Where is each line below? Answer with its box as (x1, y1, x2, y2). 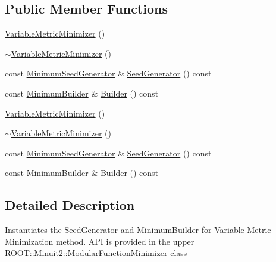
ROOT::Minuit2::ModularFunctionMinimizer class (5, 247, 187, 259)
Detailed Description (5, 196, 135, 214)
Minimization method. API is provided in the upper (5, 235, 195, 247)
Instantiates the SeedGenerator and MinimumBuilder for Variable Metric (5, 223, 271, 236)
